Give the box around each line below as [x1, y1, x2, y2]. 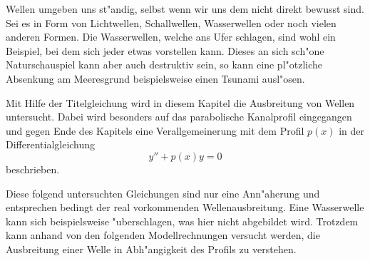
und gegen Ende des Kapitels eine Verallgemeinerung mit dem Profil [6, 123, 304, 138]
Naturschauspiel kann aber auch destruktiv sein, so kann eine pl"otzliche [6, 57, 323, 72]
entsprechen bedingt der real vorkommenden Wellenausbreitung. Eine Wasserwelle [6, 200, 364, 215]
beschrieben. [6, 161, 60, 176]
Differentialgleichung [6, 137, 96, 152]
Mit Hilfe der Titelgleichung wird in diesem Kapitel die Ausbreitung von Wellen [6, 95, 355, 110]
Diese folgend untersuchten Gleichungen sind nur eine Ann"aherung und [6, 185, 320, 200]
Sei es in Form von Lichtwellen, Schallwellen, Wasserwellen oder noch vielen [6, 15, 336, 30]
